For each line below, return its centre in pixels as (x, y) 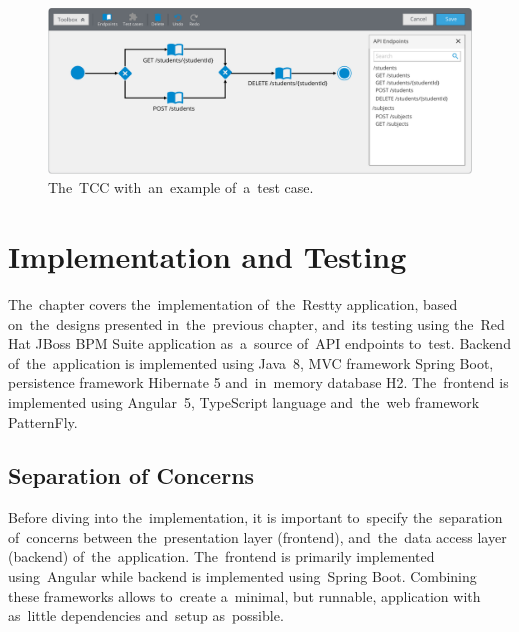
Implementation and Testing (207, 256)
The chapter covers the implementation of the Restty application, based (233, 303)
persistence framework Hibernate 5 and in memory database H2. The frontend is (258, 382)
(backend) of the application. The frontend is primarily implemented (221, 556)
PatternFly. (43, 421)
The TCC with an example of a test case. (181, 187)
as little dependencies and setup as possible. (146, 615)
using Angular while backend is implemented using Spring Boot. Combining (242, 576)
